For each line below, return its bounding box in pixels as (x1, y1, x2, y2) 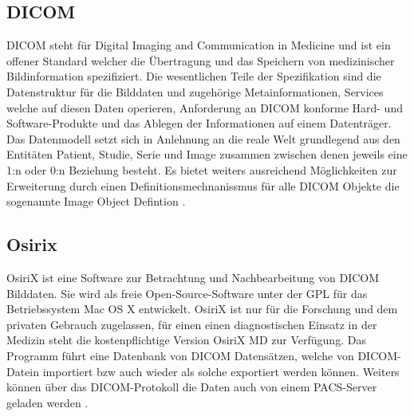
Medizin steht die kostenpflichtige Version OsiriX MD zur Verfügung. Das (6, 332, 366, 348)
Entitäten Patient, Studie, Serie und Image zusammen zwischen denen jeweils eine (6, 146, 408, 163)
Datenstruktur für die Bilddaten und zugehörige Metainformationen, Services (6, 83, 384, 100)
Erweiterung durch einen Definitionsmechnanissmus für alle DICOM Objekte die (6, 177, 400, 194)
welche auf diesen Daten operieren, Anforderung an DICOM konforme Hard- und (6, 99, 403, 116)
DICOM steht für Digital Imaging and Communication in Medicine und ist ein (6, 37, 391, 53)
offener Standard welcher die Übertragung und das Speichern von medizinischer (6, 52, 395, 69)
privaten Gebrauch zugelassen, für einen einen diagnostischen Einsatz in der (6, 316, 377, 332)
